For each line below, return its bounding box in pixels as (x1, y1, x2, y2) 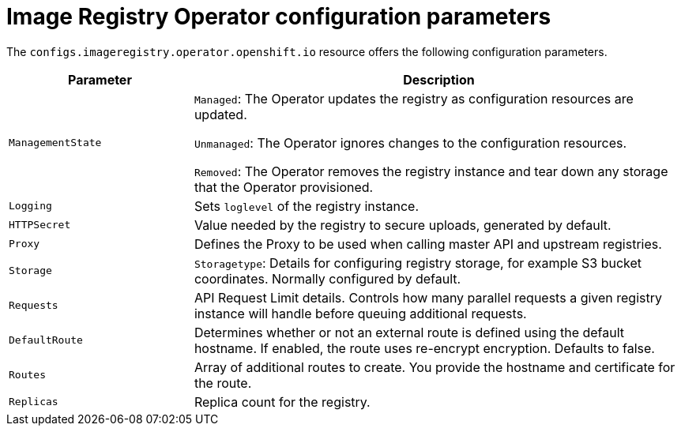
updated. (194, 106, 247, 122)
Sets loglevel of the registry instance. (194, 197, 420, 214)
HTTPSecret (9, 219, 71, 231)
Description (403, 71, 475, 88)
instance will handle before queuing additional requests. (194, 305, 527, 321)
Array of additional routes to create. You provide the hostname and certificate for (194, 359, 675, 375)
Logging (9, 200, 52, 212)
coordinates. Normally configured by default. (194, 270, 461, 287)
